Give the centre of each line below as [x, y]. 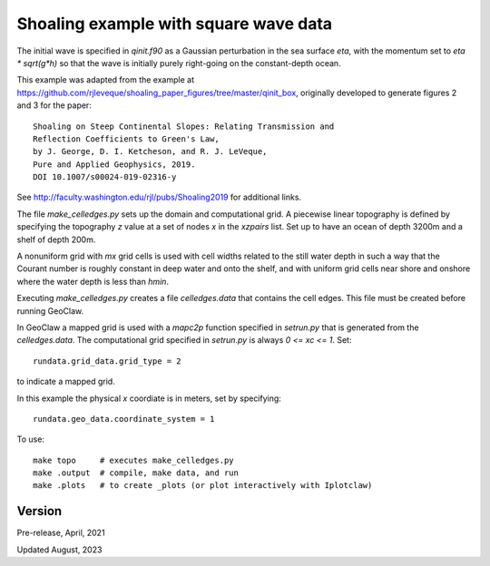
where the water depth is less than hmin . [93, 281]
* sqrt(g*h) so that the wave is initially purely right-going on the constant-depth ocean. [179, 63]
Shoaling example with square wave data [175, 24]
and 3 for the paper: [54, 105]
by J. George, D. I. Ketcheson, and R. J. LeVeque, [150, 151]
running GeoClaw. [50, 311]
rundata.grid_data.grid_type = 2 [107, 361]
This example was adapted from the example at [106, 80]
